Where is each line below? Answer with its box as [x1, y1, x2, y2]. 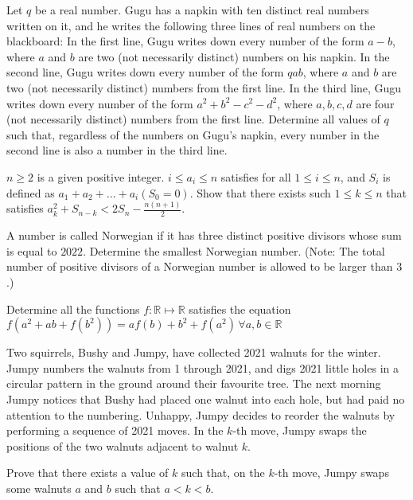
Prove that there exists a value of [6, 464, 169, 481]
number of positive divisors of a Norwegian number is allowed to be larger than [6, 258, 393, 275]
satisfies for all [220, 168, 291, 185]
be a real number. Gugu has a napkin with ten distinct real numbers [34, 2, 369, 18]
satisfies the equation [189, 300, 291, 317]
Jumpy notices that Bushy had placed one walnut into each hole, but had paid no [6, 391, 405, 408]
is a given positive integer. [37, 168, 165, 185]
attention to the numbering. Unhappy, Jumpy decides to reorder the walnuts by [6, 406, 395, 423]
